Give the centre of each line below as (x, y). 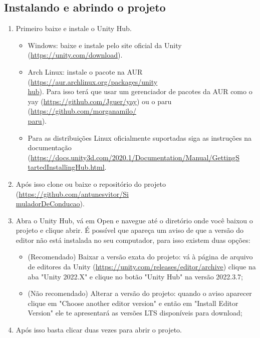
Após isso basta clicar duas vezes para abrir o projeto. (99, 330)
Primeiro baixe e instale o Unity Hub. (74, 28)
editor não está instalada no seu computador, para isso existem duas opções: (133, 240)
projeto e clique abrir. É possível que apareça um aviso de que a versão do (129, 230)
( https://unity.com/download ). (75, 55)
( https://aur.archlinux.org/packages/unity (93, 81)
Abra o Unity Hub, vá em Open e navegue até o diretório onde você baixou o (134, 220)
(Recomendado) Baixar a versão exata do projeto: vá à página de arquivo (140, 257)
